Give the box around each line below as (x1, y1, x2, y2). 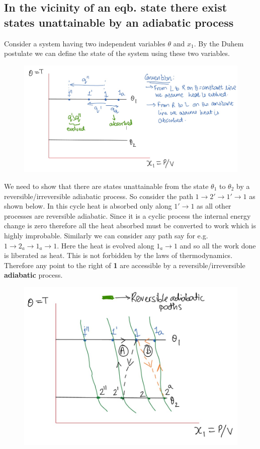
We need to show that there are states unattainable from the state (4, 180, 209, 191)
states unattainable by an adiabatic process (4, 14, 234, 30)
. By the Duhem (194, 38, 244, 48)
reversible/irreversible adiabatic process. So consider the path (4, 190, 193, 201)
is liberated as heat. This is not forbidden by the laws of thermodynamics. (4, 250, 233, 261)
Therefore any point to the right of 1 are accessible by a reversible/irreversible (4, 260, 245, 270)
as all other (197, 201, 231, 211)
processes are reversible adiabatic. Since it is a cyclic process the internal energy (4, 210, 251, 221)
